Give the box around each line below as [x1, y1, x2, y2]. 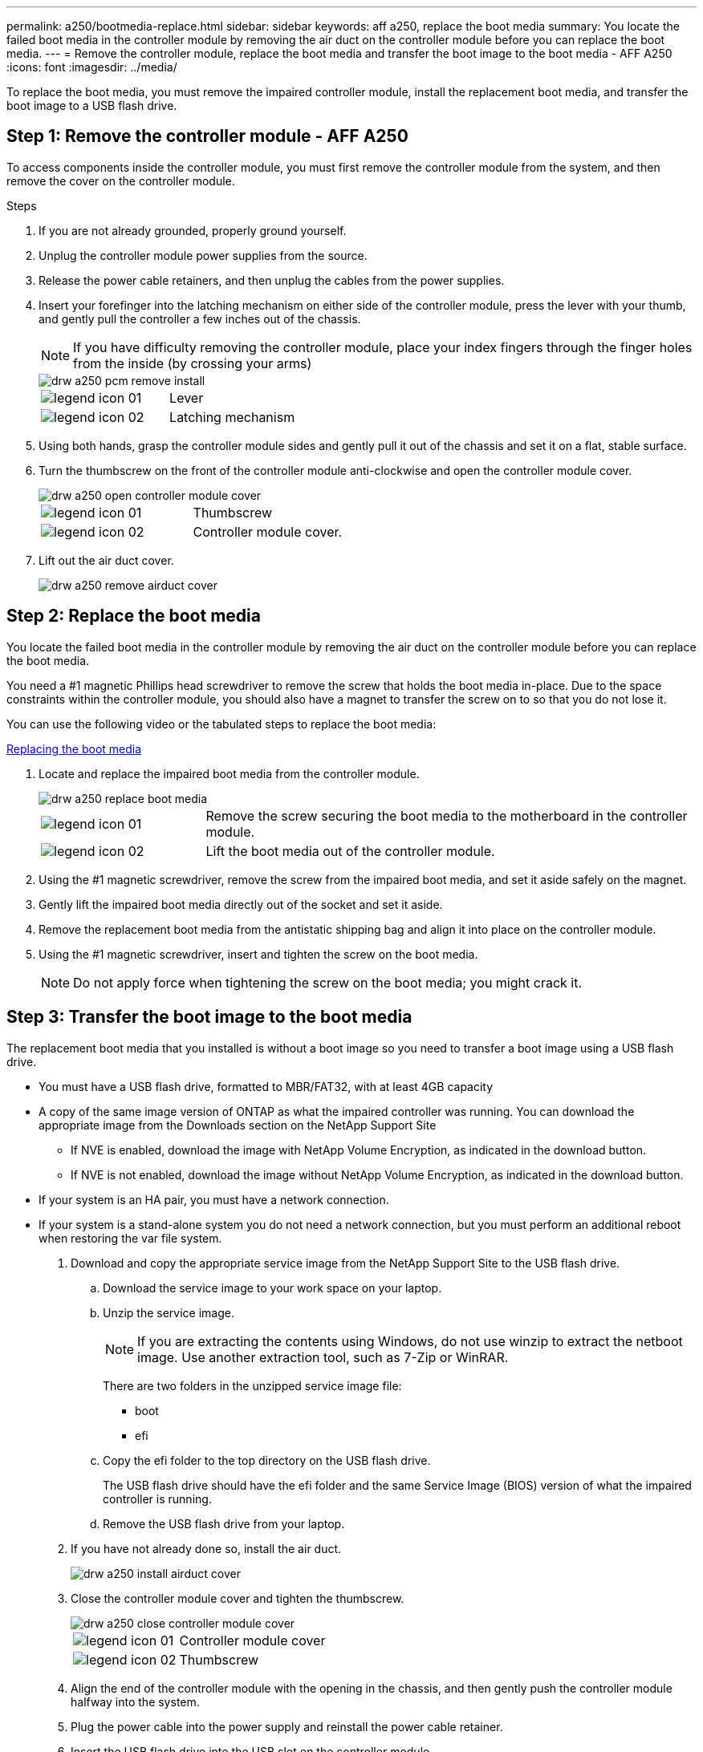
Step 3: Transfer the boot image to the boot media [6, 1007, 412, 1028]
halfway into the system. [71, 1694, 200, 1709]
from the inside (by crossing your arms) [73, 355, 312, 371]
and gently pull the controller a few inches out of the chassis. [39, 311, 361, 326]
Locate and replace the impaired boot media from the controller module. [39, 766, 420, 781]
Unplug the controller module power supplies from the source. [39, 248, 368, 262]
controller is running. [103, 1491, 212, 1506]
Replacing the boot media [6, 741, 142, 756]
